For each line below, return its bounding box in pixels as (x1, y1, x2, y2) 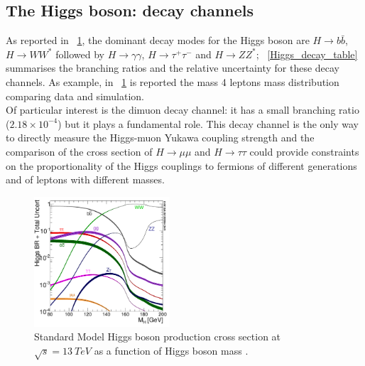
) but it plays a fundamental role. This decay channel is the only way (58, 116, 359, 131)
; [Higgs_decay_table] (256, 46, 358, 61)
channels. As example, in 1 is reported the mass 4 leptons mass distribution (6, 74, 339, 89)
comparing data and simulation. (6, 88, 144, 103)
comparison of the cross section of (6, 144, 153, 158)
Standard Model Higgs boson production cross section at (34, 329, 281, 344)
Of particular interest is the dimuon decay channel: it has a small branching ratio (6, 102, 359, 117)
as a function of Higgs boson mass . (94, 343, 249, 357)
